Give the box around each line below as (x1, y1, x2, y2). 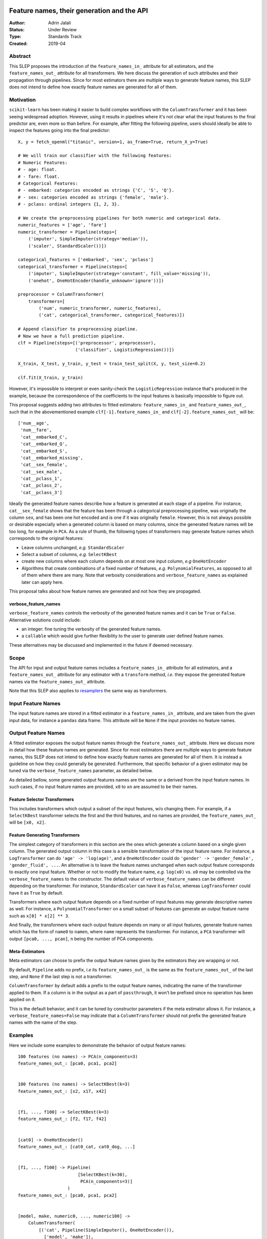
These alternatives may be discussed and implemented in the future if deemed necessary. (9, 642, 193, 648)
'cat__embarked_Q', (20, 441, 68, 447)
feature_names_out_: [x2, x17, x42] (18, 1088, 107, 1094)
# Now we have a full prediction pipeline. (18, 333, 125, 339)
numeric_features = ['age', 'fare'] (18, 222, 107, 228)
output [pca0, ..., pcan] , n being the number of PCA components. (9, 936, 154, 942)
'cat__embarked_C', (20, 434, 68, 440)
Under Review (48, 26, 77, 32)
